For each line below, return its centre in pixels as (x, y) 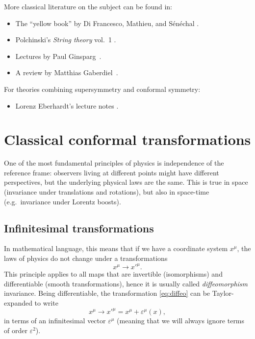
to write (46, 302)
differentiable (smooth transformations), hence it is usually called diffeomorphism (126, 283)
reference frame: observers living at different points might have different (112, 172)
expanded (18, 302)
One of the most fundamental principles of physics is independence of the (114, 163)
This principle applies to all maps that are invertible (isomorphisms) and (113, 274)
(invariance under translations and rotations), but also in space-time (107, 192)
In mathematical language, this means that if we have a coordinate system (116, 248)
